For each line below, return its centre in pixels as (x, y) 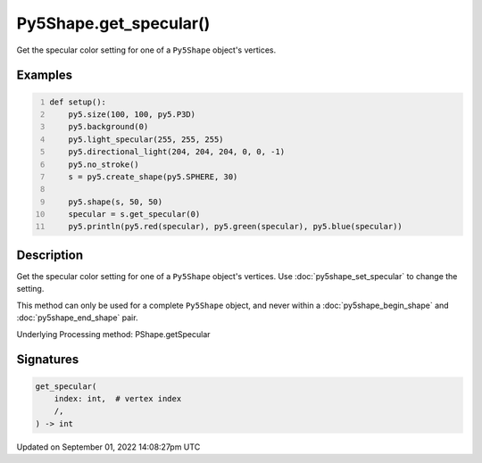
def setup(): (78, 102)
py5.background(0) (108, 127)
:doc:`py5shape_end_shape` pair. (77, 318)
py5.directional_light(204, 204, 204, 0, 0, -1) (177, 152)
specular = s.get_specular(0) (134, 215)
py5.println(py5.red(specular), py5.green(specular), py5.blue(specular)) (236, 227)
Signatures (48, 360)
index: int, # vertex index (118, 398)
